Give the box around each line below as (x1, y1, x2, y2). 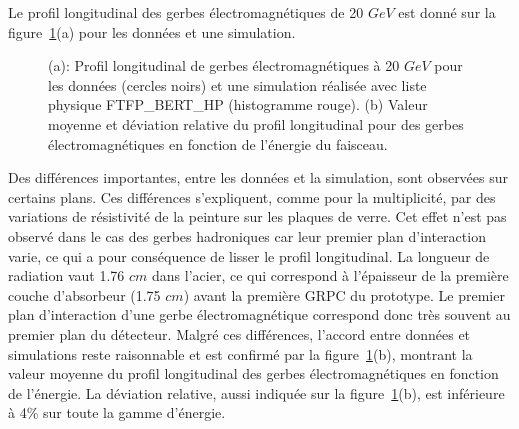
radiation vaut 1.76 (8, 265, 125, 286)
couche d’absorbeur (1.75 (8, 284, 161, 305)
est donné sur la (398, 2, 496, 22)
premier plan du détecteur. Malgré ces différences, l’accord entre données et (8, 323, 471, 344)
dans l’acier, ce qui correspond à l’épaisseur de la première (152, 265, 509, 286)
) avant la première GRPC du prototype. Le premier (183, 284, 505, 305)
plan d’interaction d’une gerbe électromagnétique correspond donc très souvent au (8, 304, 511, 325)
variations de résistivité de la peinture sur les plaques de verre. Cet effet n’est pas (8, 206, 507, 227)
